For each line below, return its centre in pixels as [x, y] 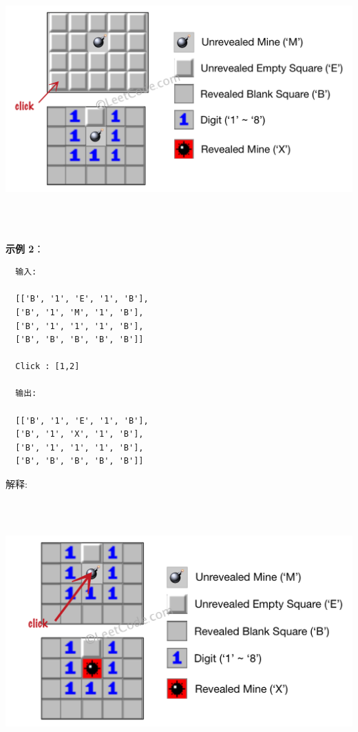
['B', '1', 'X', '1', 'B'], [80, 434]
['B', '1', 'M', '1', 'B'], [80, 312]
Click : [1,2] [48, 367]
